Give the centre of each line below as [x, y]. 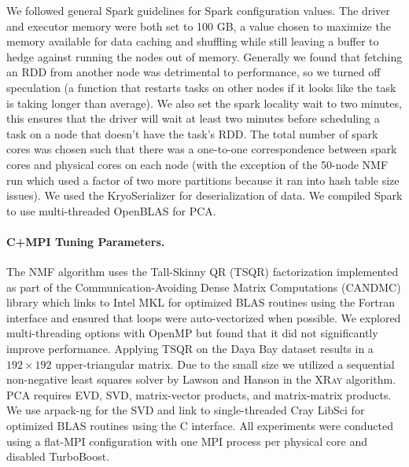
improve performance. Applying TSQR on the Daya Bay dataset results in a [190, 349]
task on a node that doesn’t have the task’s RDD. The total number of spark [192, 133]
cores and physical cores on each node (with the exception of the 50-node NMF [197, 164]
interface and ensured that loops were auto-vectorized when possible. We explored [204, 317]
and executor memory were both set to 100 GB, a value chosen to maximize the [199, 26]
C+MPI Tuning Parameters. [86, 241]
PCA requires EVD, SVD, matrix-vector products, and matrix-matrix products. [199, 394]
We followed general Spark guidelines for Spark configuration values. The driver [198, 10]
